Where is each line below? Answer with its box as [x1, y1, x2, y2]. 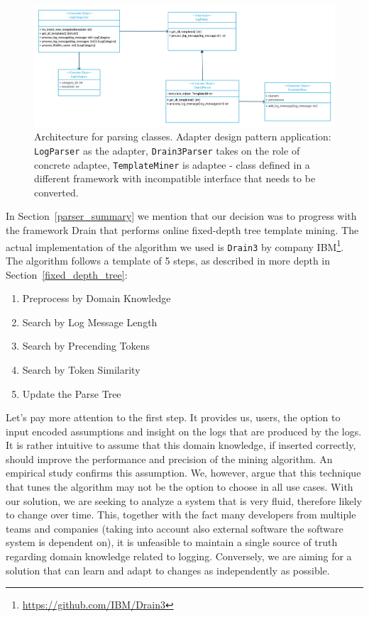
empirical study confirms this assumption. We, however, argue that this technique [6, 465, 361, 480]
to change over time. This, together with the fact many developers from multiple [6, 507, 356, 522]
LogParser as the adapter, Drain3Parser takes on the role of [34, 143, 300, 157]
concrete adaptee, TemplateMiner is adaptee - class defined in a [34, 157, 310, 172]
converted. [34, 184, 79, 199]
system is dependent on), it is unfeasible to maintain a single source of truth [6, 535, 338, 550]
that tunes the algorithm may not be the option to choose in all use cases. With [6, 479, 353, 494]
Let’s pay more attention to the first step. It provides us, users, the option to [6, 410, 341, 425]
